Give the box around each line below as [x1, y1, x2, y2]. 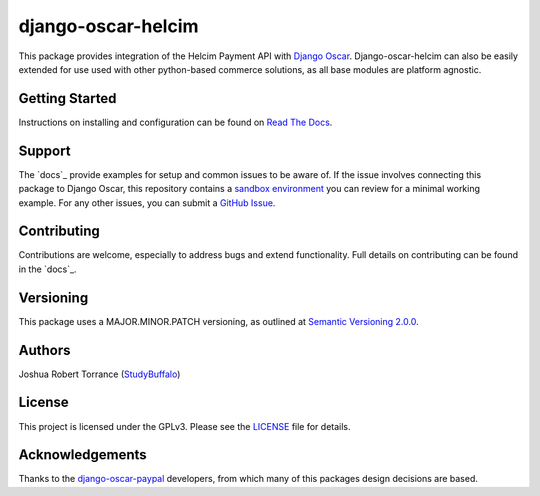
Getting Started [18, 90, 117, 107]
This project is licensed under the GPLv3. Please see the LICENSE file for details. [18, 420, 351, 432]
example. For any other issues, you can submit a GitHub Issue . [18, 196, 276, 209]
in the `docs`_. [18, 263, 77, 275]
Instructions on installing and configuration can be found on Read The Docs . [18, 116, 333, 128]
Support [18, 142, 71, 159]
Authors [18, 341, 71, 359]
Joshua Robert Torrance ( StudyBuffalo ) [18, 368, 181, 380]
